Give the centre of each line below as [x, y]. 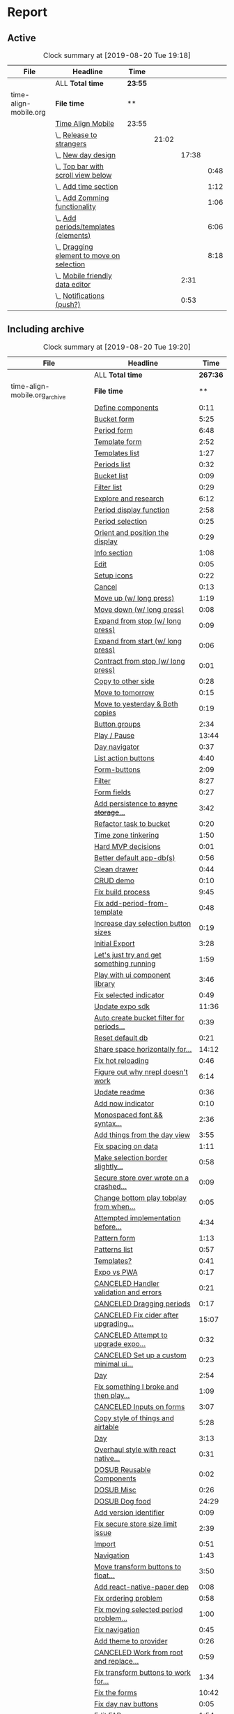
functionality [76, 207]
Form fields [112, 792]
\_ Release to [76, 135]
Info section [113, 553]
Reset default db [121, 1038]
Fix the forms [115, 1693]
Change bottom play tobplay [140, 1198]
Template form [118, 442]
